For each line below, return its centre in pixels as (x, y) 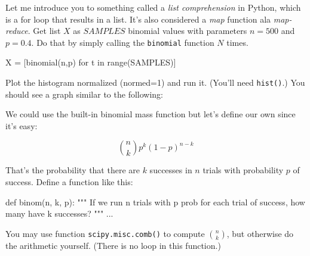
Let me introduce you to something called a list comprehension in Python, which (153, 7)
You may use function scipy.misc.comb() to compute (105, 233)
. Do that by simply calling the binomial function (123, 42)
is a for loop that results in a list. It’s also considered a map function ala (138, 19)
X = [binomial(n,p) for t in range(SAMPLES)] (91, 62)
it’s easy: (22, 125)
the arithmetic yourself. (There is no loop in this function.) (113, 245)
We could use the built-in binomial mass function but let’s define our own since (151, 114)
